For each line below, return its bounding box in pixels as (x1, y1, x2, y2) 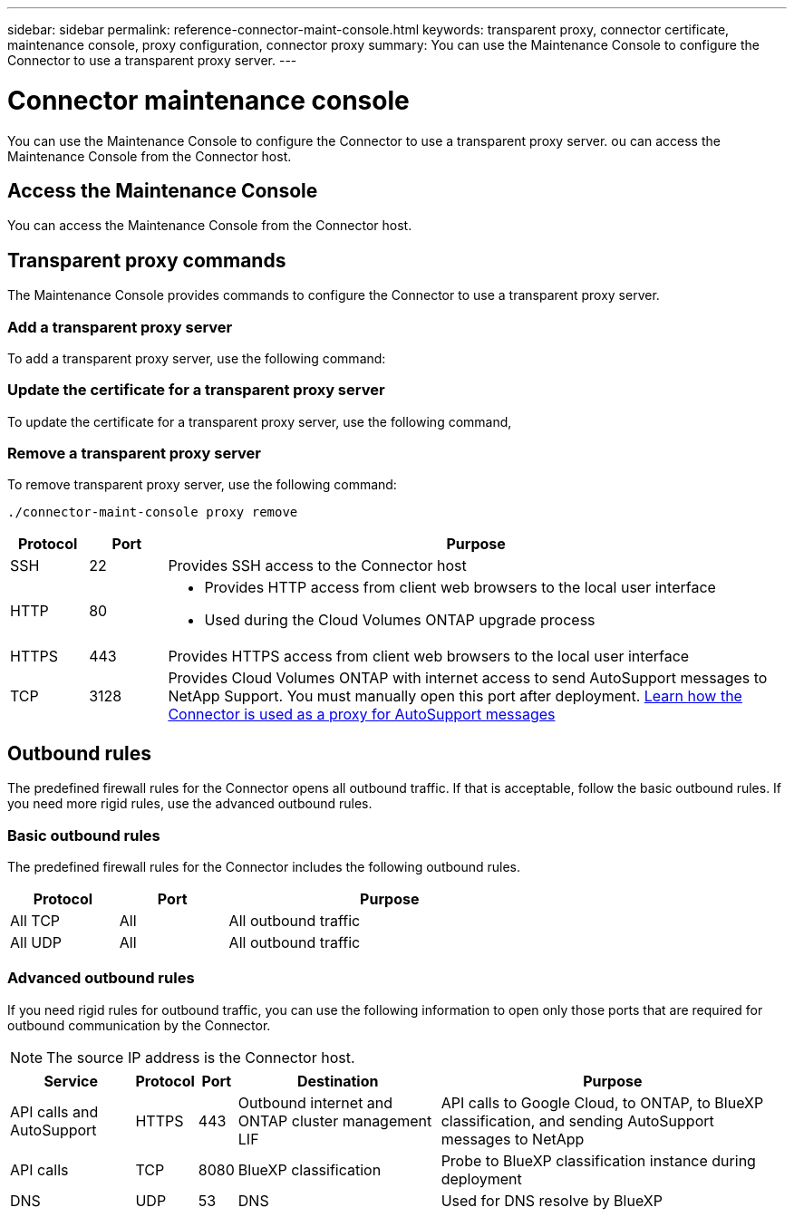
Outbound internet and (237, 1093, 393, 1112)
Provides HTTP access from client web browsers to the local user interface (204, 578, 716, 597)
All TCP (10, 912, 61, 931)
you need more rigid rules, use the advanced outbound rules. (7, 796, 373, 812)
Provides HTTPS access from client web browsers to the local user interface (168, 647, 690, 666)
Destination (296, 1071, 379, 1090)
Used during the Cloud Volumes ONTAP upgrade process (204, 611, 595, 630)
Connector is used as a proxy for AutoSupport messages (168, 705, 556, 724)
